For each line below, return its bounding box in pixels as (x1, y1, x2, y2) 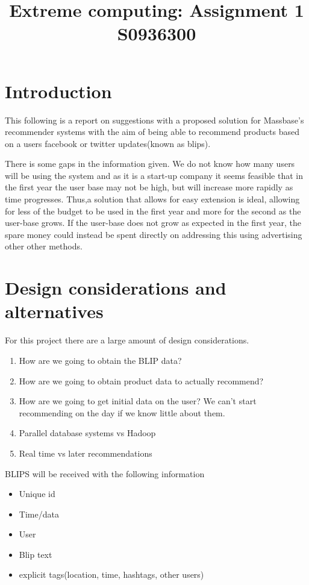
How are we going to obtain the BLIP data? (19, 354, 182, 366)
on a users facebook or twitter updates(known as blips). (5, 137, 211, 149)
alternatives (5, 299, 104, 324)
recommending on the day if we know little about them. (19, 406, 225, 419)
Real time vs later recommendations (19, 446, 152, 459)
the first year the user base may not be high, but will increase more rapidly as (5, 181, 293, 193)
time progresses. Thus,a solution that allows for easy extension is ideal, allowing (5, 193, 300, 205)
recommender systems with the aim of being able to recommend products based (5, 125, 299, 138)
